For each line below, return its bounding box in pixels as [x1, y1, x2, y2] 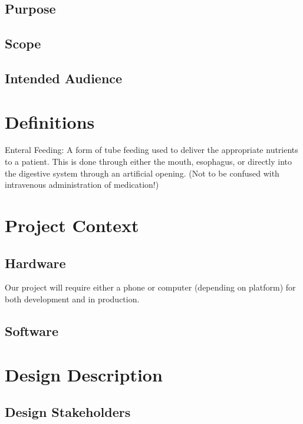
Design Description [5, 362, 163, 386]
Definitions [5, 109, 95, 133]
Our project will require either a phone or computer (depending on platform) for [5, 281, 296, 293]
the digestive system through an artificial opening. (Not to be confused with [5, 167, 279, 179]
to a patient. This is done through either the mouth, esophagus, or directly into [5, 155, 292, 168]
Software [5, 322, 59, 340]
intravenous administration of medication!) [5, 178, 159, 191]
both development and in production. [5, 293, 140, 305]
